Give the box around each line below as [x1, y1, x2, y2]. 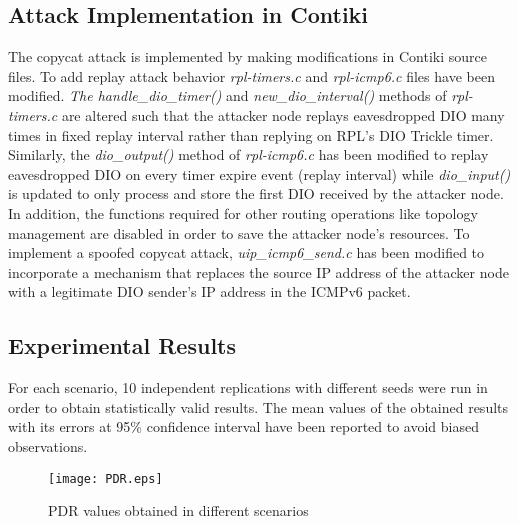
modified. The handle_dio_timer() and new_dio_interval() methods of [8, 85, 447, 106]
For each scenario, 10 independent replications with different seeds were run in [8, 377, 488, 398]
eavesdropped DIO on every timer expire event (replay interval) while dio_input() [8, 163, 511, 184]
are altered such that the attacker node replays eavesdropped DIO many [61, 104, 505, 125]
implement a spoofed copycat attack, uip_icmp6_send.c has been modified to [8, 242, 485, 263]
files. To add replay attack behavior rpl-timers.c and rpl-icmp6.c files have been [8, 65, 495, 86]
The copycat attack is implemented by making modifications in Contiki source [8, 46, 487, 67]
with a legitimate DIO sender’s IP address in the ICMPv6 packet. [8, 281, 411, 302]
